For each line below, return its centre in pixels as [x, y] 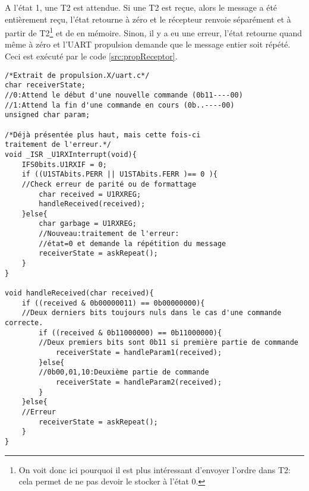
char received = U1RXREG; [90, 194]
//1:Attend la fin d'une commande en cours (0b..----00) [120, 105]
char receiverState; [45, 85]
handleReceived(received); [92, 204]
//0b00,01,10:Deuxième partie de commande [124, 372]
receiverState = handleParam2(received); [139, 382]
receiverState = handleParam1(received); [139, 352]
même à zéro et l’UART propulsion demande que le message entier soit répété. [148, 44]
